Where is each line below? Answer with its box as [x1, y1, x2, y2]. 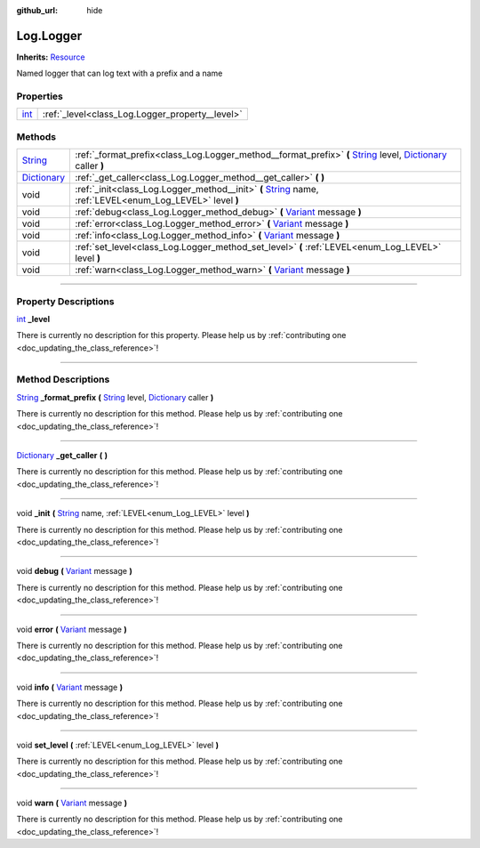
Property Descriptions [16, 295, 115, 307]
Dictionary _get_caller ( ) [16, 450, 108, 461]
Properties [16, 90, 64, 102]
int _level [16, 313, 51, 324]
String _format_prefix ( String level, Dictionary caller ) [16, 392, 214, 402]
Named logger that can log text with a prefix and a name [16, 68, 223, 79]
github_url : [16, 5, 58, 15]
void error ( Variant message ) [16, 624, 128, 634]
